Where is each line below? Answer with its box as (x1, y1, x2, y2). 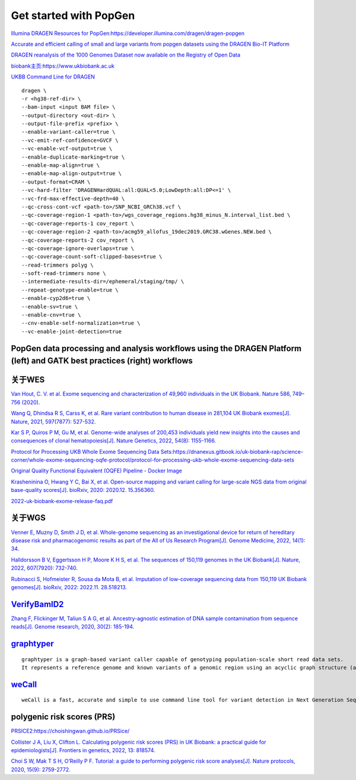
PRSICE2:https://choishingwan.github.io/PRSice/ (11, 728, 130, 735)
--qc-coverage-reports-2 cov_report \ (21, 236, 135, 244)
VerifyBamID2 (11, 599, 64, 609)
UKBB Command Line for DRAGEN (11, 73, 95, 80)
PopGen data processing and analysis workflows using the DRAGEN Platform (11, 343, 302, 353)
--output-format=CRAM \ (21, 178, 91, 185)
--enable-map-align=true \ (21, 162, 100, 169)
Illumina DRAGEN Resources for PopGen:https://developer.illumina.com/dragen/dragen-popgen (11, 30, 245, 37)
